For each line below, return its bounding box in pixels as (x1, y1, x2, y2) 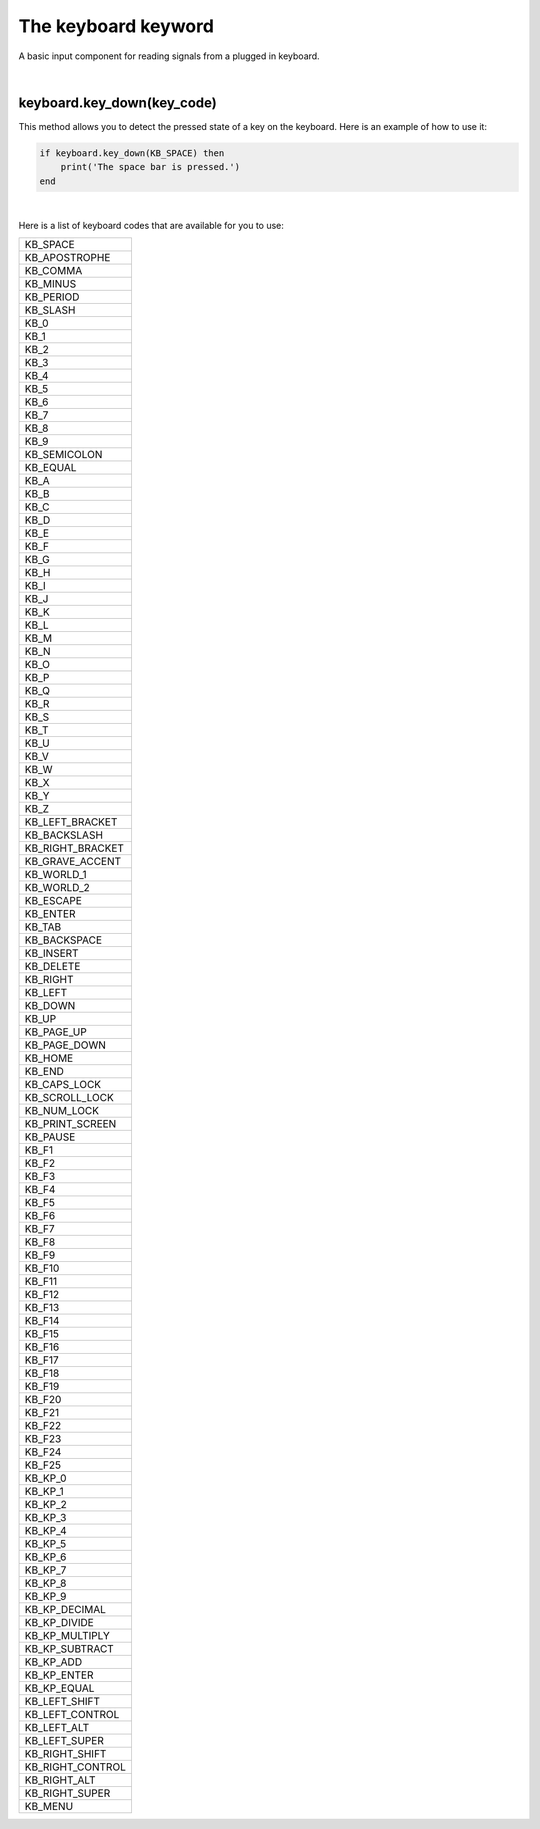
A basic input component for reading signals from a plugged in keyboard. (18, 50, 320, 62)
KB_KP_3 (24, 1511, 67, 1525)
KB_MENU (24, 1800, 74, 1814)
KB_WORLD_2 (24, 881, 90, 895)
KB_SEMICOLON (24, 448, 103, 462)
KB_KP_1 (24, 1485, 64, 1499)
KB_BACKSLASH (24, 828, 104, 842)
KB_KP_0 (24, 1471, 67, 1485)
